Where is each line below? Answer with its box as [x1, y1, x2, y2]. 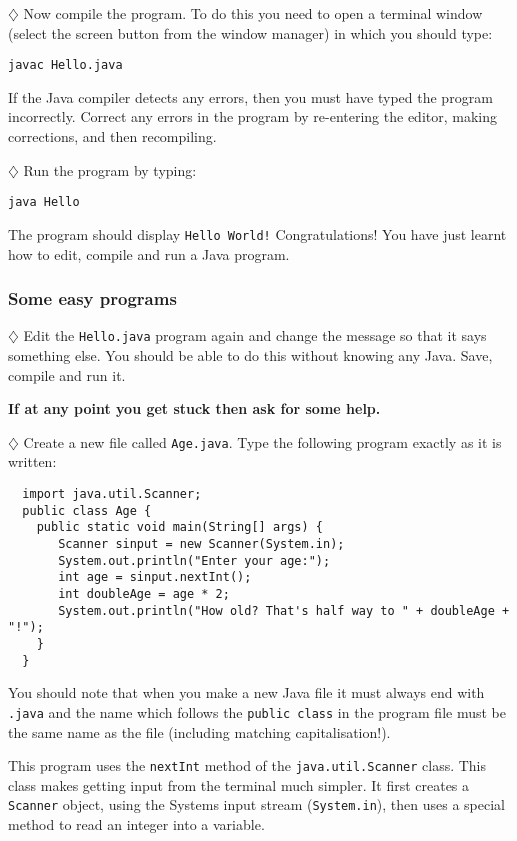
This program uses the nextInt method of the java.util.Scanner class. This [8, 755, 487, 776]
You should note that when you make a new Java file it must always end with [8, 682, 485, 703]
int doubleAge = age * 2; [58, 586, 230, 601]
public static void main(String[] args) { [36, 520, 323, 535]
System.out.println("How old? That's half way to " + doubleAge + [58, 603, 510, 618]
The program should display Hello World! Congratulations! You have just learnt [8, 223, 507, 244]
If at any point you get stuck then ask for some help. [8, 398, 381, 419]
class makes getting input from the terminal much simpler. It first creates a [8, 774, 470, 795]
